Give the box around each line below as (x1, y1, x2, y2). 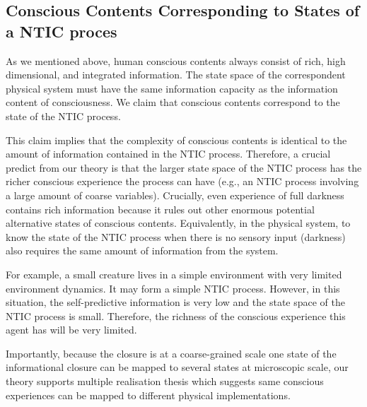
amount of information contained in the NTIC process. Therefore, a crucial (6, 146, 331, 161)
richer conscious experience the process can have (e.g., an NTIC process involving (6, 174, 359, 189)
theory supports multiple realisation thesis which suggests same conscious (6, 374, 324, 389)
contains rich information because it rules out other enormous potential (6, 201, 315, 216)
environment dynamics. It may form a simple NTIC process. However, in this (6, 281, 340, 295)
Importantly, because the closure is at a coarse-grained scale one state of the (6, 346, 337, 360)
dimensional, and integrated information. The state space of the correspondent (6, 67, 346, 82)
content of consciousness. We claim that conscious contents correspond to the (6, 95, 340, 110)
